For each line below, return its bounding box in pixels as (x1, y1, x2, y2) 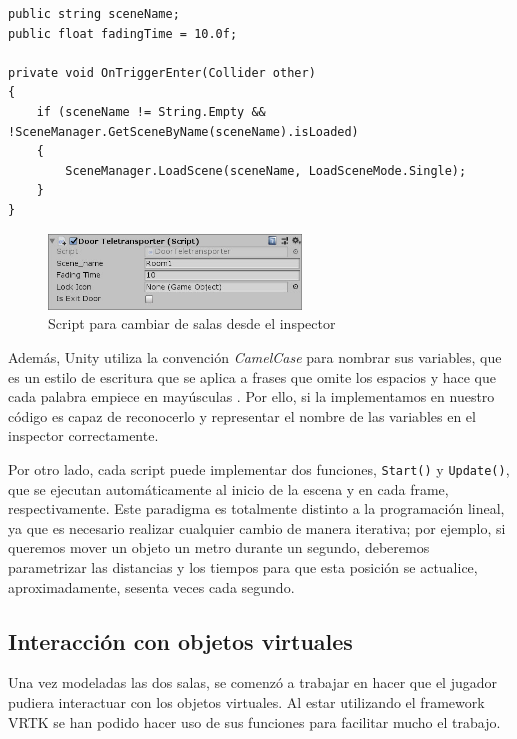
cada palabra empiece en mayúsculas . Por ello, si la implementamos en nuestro (8, 386, 495, 407)
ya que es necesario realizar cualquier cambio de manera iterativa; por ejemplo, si (8, 517, 506, 538)
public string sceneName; (8, 7, 180, 21)
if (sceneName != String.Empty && (36, 104, 266, 119)
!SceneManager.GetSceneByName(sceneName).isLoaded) (8, 124, 359, 139)
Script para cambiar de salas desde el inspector (48, 313, 336, 334)
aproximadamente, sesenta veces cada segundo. (8, 576, 295, 597)
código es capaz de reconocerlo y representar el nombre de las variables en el (8, 405, 476, 426)
